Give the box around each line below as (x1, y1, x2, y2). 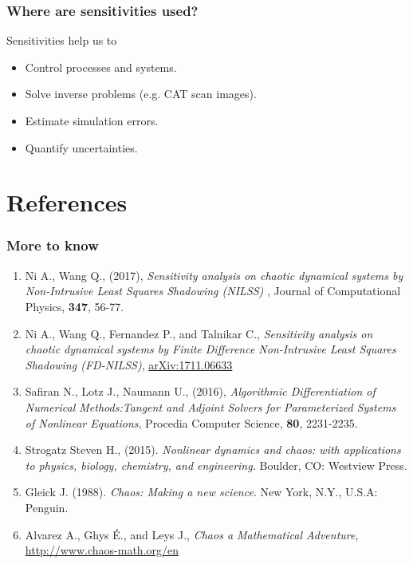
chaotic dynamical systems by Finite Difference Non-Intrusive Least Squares (25, 341, 396, 357)
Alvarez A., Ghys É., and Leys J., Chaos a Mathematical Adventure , (25, 526, 359, 542)
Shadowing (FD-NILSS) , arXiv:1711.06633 (25, 356, 233, 373)
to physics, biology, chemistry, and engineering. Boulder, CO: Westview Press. (25, 456, 407, 473)
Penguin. (25, 499, 69, 515)
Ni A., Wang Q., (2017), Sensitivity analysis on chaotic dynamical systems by (25, 266, 403, 283)
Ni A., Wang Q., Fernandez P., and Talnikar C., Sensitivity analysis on (25, 325, 373, 341)
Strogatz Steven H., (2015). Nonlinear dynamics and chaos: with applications (25, 441, 401, 458)
